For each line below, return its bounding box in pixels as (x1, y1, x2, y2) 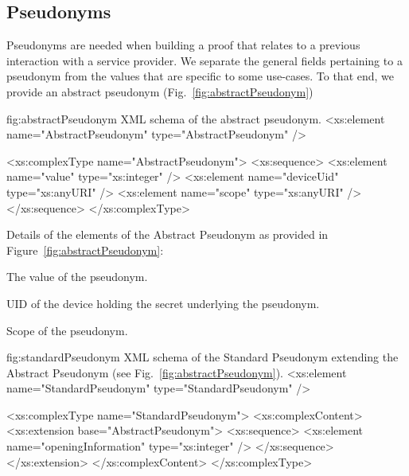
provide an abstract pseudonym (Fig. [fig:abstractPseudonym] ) (6, 83, 314, 99)
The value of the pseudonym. (6, 268, 148, 285)
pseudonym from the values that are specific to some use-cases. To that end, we (6, 68, 395, 84)
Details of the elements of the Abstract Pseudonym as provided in (6, 226, 329, 243)
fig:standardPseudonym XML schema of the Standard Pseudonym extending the (6, 349, 399, 365)
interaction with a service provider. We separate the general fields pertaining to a (6, 52, 403, 68)
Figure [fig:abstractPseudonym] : (6, 241, 164, 258)
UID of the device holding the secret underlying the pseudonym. (6, 295, 320, 311)
